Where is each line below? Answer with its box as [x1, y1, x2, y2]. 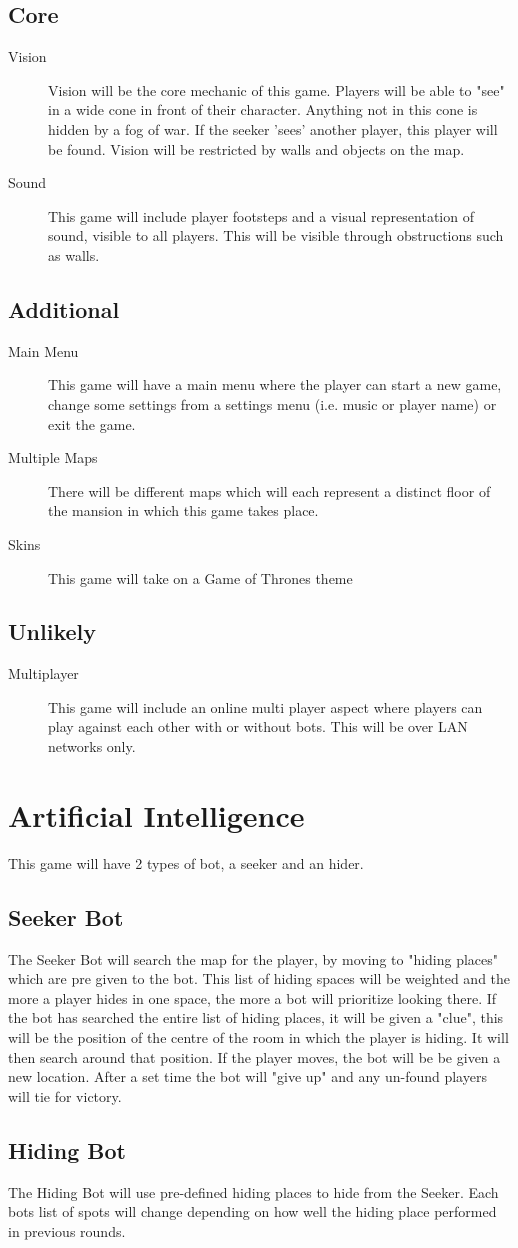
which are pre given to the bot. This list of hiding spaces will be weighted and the [8, 968, 511, 989]
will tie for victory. [8, 1085, 122, 1106]
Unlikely [8, 616, 96, 647]
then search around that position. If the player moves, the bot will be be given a [8, 1046, 501, 1067]
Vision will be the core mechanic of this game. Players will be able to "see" [48, 79, 505, 100]
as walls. [48, 244, 100, 265]
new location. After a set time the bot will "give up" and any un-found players [8, 1066, 487, 1087]
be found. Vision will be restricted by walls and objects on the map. [48, 138, 465, 159]
